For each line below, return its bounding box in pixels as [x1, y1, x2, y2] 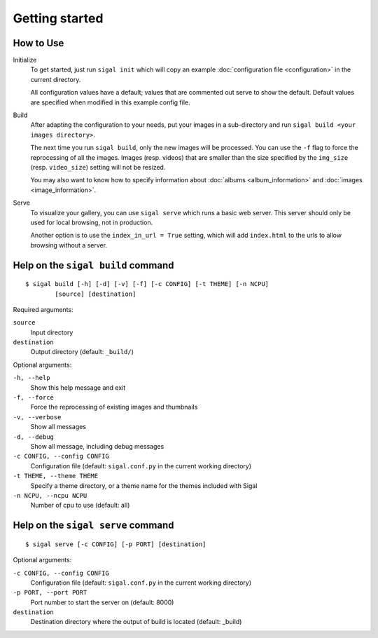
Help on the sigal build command [13, 259, 174, 271]
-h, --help [13, 374, 50, 382]
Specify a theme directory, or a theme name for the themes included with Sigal [30, 481, 258, 490]
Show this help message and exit [30, 383, 126, 392]
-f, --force [13, 393, 54, 402]
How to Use [13, 37, 64, 49]
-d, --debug [13, 433, 54, 441]
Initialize [13, 56, 37, 65]
